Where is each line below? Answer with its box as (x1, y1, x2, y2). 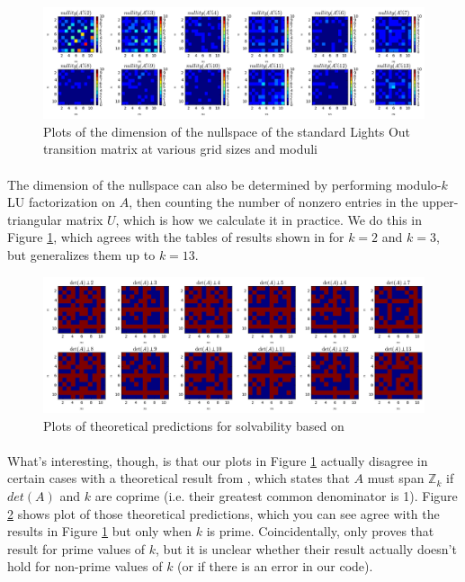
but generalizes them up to (7, 245, 156, 264)
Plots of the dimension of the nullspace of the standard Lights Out (43, 121, 411, 140)
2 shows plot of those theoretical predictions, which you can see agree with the (7, 504, 440, 523)
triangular (7, 210, 62, 228)
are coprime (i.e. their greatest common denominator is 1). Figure (94, 487, 458, 506)
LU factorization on (7, 193, 116, 211)
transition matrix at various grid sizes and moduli (43, 139, 317, 158)
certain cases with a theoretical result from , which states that (7, 469, 350, 488)
